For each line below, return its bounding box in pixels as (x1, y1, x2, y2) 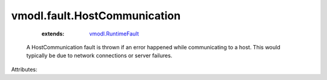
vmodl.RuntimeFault (89, 30, 139, 37)
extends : (41, 30, 65, 37)
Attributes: (11, 66, 38, 73)
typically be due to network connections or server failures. (26, 52, 173, 60)
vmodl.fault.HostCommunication (11, 9, 181, 22)
